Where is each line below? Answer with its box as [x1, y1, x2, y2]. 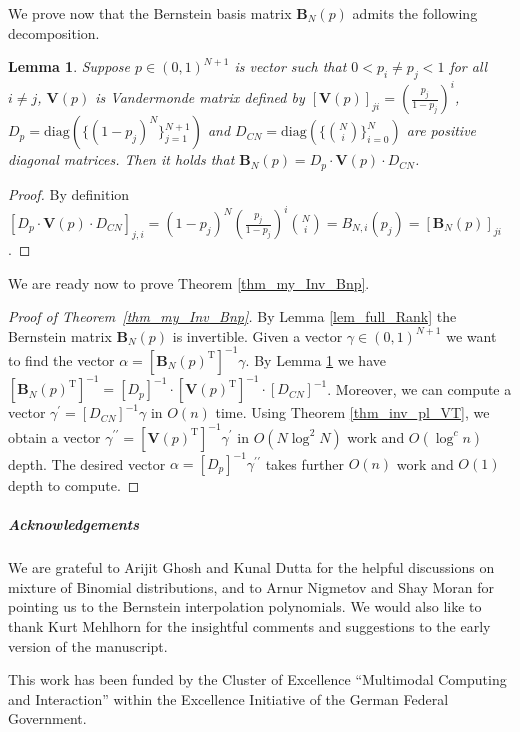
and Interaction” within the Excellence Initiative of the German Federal [8, 688, 449, 709]
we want [446, 325, 497, 346]
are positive [406, 120, 477, 141]
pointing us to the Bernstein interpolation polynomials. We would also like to [8, 596, 482, 617]
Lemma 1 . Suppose [8, 56, 131, 77]
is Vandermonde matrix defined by [95, 87, 305, 108]
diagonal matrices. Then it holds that [8, 149, 235, 170]
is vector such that [234, 56, 347, 77]
